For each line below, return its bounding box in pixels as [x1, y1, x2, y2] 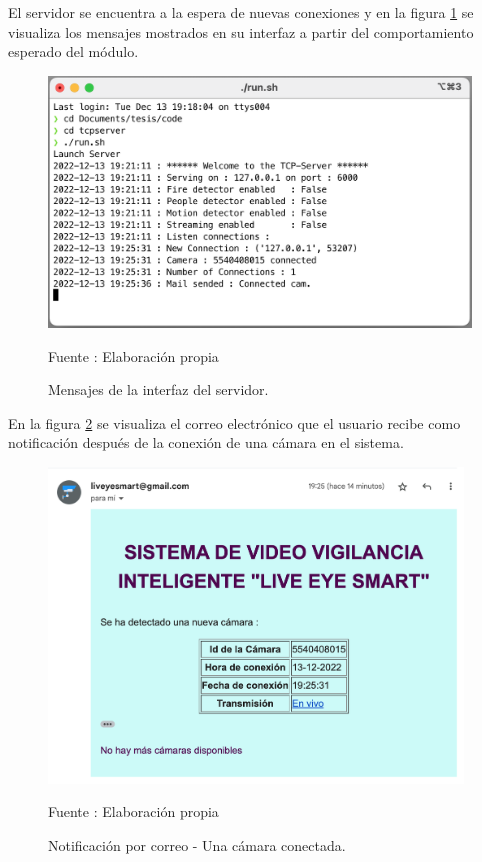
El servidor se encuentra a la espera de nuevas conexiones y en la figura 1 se [8, 2, 474, 22]
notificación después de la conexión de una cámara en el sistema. [8, 432, 404, 453]
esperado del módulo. [8, 41, 139, 62]
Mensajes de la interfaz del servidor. [48, 379, 269, 400]
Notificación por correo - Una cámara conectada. [48, 835, 346, 856]
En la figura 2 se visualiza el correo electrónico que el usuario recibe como [8, 412, 461, 433]
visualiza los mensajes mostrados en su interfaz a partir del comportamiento [8, 21, 474, 42]
